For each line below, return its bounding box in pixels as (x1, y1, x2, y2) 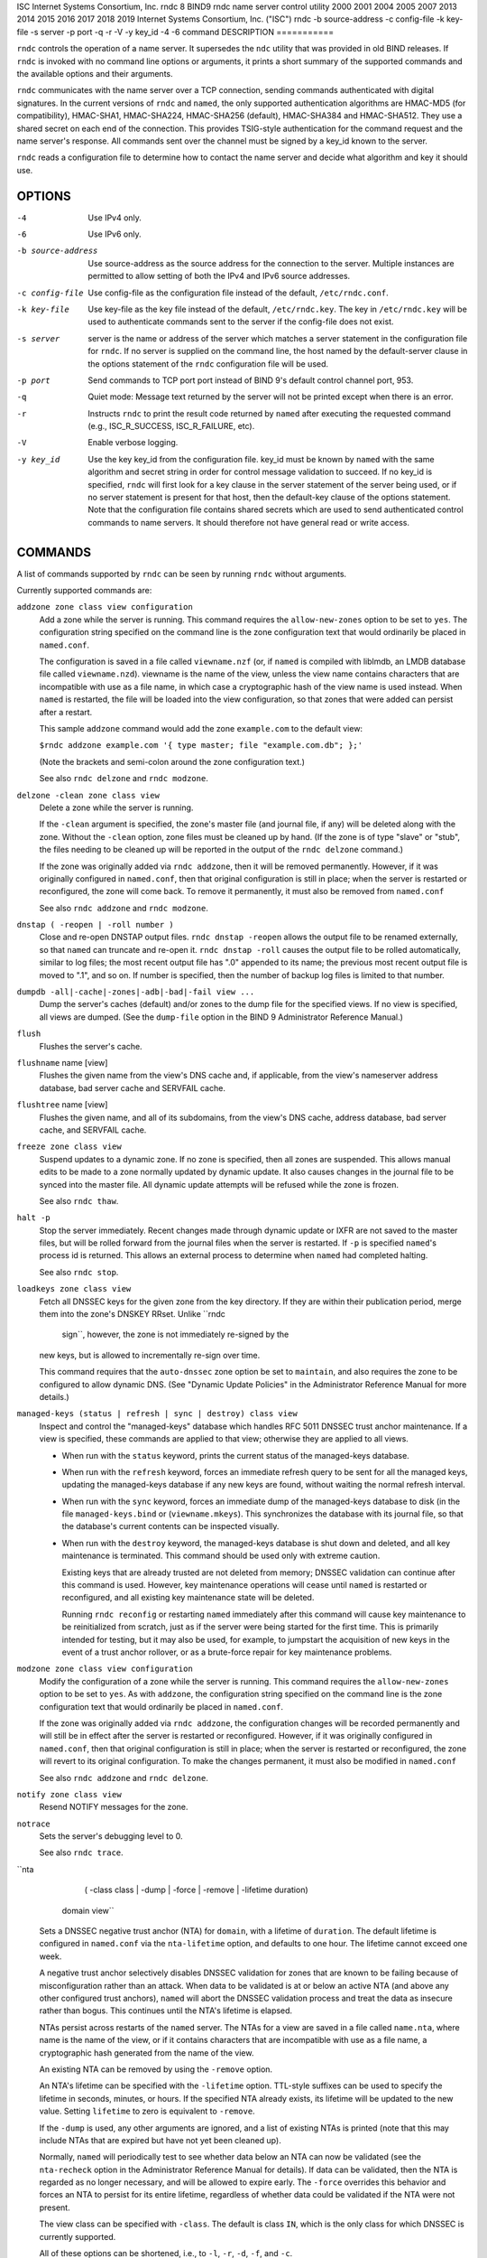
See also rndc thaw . (39, 1195, 119, 1206)
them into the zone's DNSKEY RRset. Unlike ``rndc (39, 1309, 225, 1320)
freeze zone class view (16, 1142, 122, 1152)
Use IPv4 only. (87, 212, 142, 223)
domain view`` (61, 1905, 115, 1916)
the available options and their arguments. (16, 68, 173, 79)
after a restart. (39, 706, 93, 717)
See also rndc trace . (39, 1847, 124, 1858)
